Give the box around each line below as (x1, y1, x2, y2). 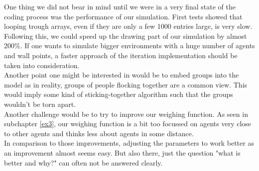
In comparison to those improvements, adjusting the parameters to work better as (4, 138, 254, 148)
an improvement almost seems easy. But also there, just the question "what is (4, 147, 241, 158)
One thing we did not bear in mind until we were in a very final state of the (4, 1, 236, 11)
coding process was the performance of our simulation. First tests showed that (4, 11, 243, 21)
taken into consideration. (4, 60, 80, 70)
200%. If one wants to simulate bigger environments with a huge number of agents (4, 40, 255, 51)
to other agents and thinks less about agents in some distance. (4, 128, 194, 138)
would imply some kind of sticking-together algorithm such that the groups (4, 89, 233, 99)
